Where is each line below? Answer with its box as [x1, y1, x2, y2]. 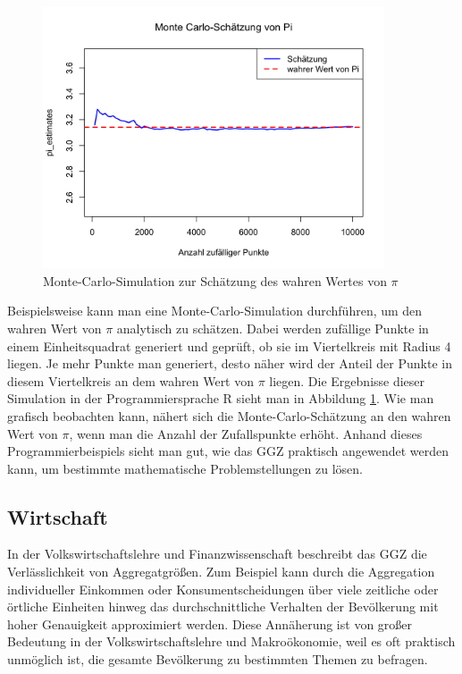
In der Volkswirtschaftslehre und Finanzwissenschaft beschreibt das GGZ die [7, 544, 427, 563]
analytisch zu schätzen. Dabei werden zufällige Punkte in [116, 318, 429, 337]
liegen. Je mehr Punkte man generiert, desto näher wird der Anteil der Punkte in [7, 354, 452, 373]
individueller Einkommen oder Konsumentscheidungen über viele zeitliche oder [7, 579, 439, 598]
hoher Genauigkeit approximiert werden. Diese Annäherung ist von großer [7, 614, 413, 633]
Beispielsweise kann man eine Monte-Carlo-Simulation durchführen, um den [7, 301, 423, 320]
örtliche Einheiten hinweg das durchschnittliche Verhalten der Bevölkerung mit [7, 597, 439, 616]
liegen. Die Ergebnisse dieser [269, 371, 425, 390]
